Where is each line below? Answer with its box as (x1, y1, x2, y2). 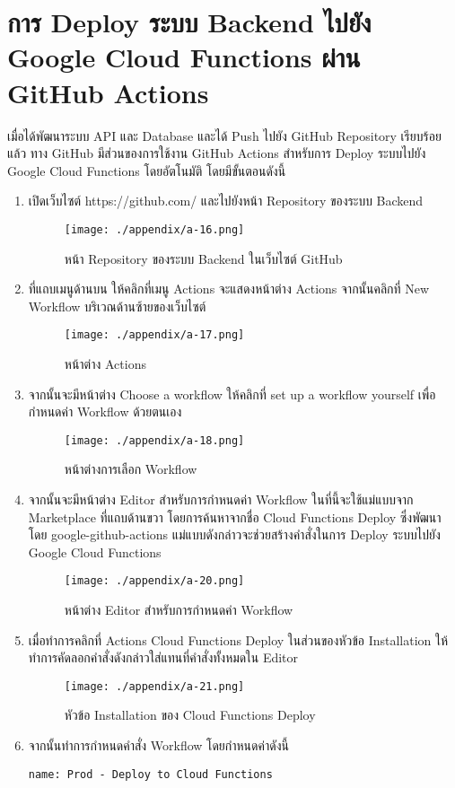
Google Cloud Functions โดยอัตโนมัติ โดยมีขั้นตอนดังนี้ (7, 161, 286, 179)
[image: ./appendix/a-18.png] (64, 433, 245, 447)
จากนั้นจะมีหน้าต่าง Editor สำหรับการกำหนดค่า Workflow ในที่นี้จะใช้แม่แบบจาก (28, 490, 414, 508)
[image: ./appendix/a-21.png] (64, 679, 245, 693)
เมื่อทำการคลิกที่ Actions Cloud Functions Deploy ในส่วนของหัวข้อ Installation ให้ (28, 630, 449, 649)
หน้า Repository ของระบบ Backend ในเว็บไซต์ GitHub (64, 249, 343, 267)
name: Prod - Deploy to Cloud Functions (28, 767, 273, 781)
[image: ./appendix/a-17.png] (64, 328, 245, 342)
